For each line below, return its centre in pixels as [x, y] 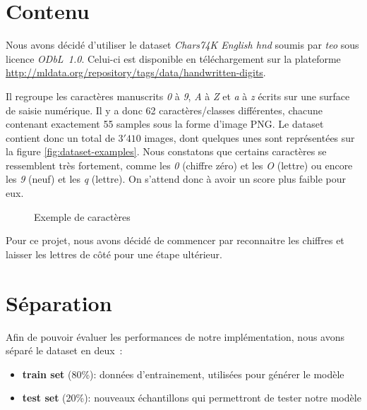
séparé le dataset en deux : [64, 350]
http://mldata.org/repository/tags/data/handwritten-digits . [136, 72]
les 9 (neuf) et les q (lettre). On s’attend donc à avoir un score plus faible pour [176, 179]
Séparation [59, 302]
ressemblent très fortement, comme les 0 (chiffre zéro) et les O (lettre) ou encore [179, 165]
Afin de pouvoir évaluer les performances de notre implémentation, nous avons [175, 336]
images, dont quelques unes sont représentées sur [249, 137]
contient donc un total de [60, 137]
